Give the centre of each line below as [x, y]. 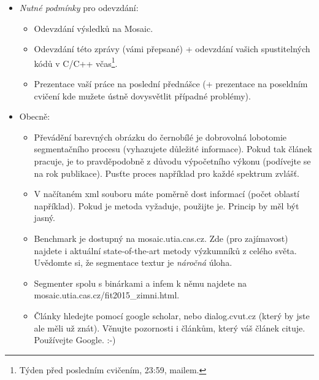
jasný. [44, 218]
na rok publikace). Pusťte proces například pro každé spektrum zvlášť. [167, 173]
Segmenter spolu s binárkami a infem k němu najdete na [140, 283]
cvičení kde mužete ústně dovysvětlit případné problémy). [142, 95]
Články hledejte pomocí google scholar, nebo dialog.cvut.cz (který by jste [172, 315]
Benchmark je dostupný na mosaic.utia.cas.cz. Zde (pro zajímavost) [161, 238]
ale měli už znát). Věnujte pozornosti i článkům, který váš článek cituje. [170, 328]
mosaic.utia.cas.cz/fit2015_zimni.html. [107, 295]
